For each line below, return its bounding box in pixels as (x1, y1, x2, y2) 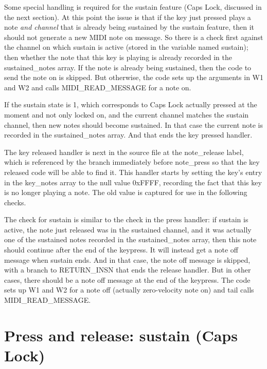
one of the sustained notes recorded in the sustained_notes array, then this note (4, 234, 257, 245)
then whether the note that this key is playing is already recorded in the (4, 51, 232, 62)
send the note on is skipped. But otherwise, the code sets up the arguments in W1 (4, 72, 263, 83)
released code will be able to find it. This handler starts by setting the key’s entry (4, 166, 262, 177)
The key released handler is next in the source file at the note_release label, (4, 146, 244, 157)
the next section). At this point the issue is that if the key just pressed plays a (4, 11, 251, 22)
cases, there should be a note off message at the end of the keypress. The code (4, 274, 251, 285)
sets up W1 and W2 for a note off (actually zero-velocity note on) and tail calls (4, 284, 254, 295)
